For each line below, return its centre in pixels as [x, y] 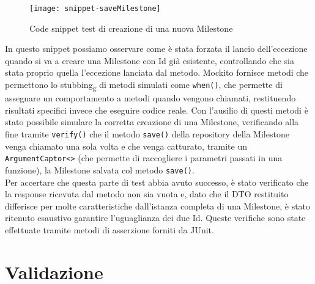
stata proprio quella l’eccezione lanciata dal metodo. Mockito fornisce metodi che [157, 72]
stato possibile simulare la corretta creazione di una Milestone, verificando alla [152, 122]
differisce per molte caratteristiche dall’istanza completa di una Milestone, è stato [158, 206]
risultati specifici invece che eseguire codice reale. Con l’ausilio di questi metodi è [157, 110]
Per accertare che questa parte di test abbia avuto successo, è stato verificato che [157, 182]
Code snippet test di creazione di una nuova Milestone [131, 28]
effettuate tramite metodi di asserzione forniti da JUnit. [109, 229]
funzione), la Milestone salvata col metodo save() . [100, 169]
